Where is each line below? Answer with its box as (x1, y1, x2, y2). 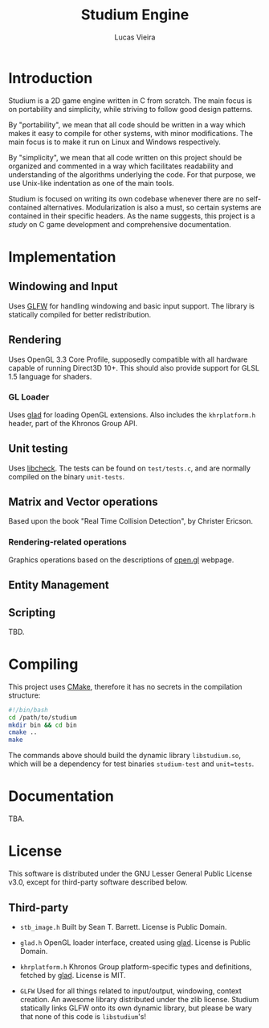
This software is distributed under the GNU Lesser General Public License (8, 868, 253, 879)
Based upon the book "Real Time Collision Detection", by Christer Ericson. (8, 516, 254, 526)
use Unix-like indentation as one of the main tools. (8, 178, 174, 188)
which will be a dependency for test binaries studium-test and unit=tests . (8, 759, 255, 769)
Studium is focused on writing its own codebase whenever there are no (8, 193, 245, 203)
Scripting (8, 606, 56, 620)
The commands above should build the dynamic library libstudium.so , (8, 751, 242, 761)
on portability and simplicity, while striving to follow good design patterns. (8, 104, 253, 114)
